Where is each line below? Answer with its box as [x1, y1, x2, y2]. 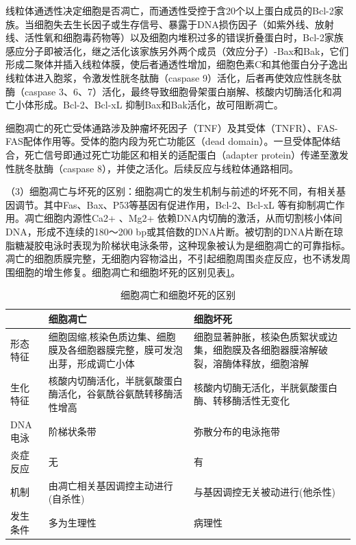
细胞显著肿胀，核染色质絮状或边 [194, 329, 338, 343]
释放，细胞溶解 [242, 356, 309, 370]
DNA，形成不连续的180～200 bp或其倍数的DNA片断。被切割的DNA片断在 [5, 224, 334, 238]
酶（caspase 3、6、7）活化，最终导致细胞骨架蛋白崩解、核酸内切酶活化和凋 [5, 84, 342, 98]
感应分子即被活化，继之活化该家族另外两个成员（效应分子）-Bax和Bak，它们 [5, 43, 349, 58]
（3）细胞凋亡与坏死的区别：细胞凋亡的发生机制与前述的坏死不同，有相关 [5, 184, 336, 198]
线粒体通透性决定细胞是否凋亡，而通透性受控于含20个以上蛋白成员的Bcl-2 [5, 3, 334, 17]
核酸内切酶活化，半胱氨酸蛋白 [48, 373, 183, 387]
